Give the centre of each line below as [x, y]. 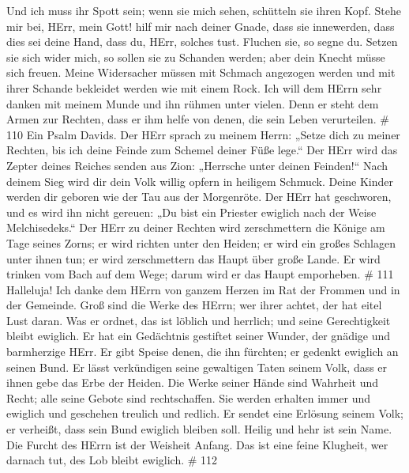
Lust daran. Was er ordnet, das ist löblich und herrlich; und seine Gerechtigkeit [199, 320]
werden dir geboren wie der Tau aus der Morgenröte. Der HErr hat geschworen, [199, 197]
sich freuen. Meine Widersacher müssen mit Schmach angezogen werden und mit [201, 72]
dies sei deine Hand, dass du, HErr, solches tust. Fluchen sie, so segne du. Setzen [202, 42]
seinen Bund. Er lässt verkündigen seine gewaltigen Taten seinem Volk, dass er [197, 367]
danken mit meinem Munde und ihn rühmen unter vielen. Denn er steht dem [193, 103]
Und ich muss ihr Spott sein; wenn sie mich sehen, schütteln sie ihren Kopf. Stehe [204, 10]
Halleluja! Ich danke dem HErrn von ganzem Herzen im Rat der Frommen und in [203, 289]
